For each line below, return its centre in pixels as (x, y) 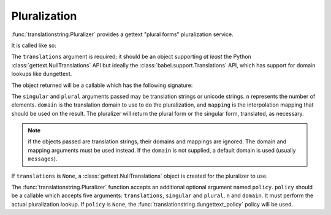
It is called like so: (34, 45)
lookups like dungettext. (42, 74)
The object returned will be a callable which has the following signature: (102, 85)
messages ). (43, 159)
